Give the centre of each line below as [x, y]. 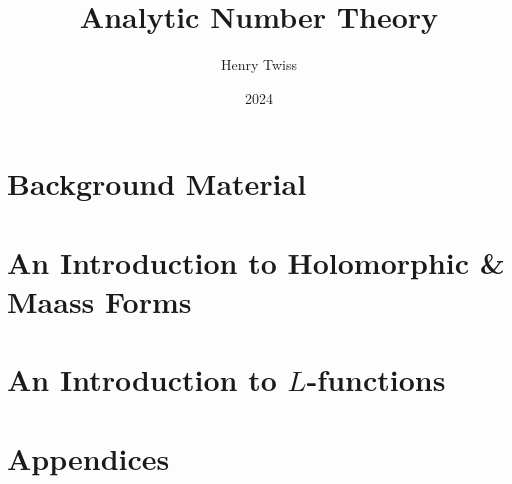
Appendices [88, 457]
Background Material [157, 183]
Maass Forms [99, 300]
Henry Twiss [259, 64]
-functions [376, 379]
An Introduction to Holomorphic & [256, 261]
